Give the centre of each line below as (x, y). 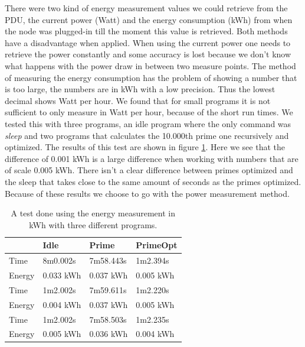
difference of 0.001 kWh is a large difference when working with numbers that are (152, 158)
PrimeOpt (157, 245)
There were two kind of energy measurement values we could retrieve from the (146, 8)
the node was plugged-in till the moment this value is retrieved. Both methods (146, 31)
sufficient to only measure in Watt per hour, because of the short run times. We (149, 112)
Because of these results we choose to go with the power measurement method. (147, 193)
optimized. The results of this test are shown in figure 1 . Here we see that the (145, 147)
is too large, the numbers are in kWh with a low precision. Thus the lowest (140, 89)
